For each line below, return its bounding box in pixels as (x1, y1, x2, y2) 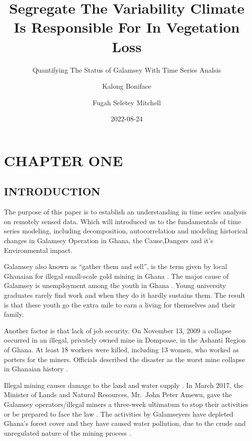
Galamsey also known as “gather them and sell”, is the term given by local (4, 261, 227, 271)
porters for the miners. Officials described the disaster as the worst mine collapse (4, 354, 245, 364)
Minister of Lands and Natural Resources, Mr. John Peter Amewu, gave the (4, 389, 232, 400)
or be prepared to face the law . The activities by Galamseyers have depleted (4, 408, 233, 419)
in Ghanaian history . (4, 364, 68, 374)
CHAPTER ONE (4, 150, 123, 170)
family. (4, 309, 24, 319)
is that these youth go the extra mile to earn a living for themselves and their (4, 299, 236, 309)
